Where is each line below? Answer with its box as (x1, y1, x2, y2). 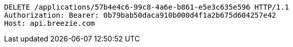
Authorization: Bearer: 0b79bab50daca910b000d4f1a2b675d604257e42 (4, 11, 277, 19)
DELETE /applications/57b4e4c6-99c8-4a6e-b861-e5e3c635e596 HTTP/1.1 (4, 3, 289, 11)
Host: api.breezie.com (4, 19, 95, 27)
